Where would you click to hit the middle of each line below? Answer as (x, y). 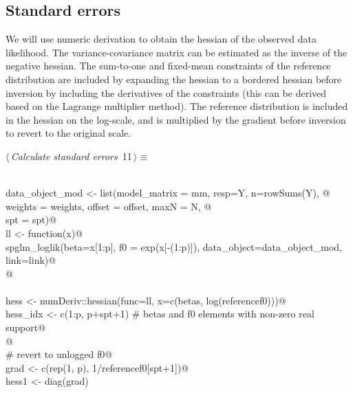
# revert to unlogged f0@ (59, 354)
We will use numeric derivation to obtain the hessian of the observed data (161, 39)
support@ (26, 327)
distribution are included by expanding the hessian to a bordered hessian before (174, 79)
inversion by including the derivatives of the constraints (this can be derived (166, 92)
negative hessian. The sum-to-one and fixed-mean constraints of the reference (168, 66)
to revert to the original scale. (68, 133)
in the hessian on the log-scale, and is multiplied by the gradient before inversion (176, 119)
